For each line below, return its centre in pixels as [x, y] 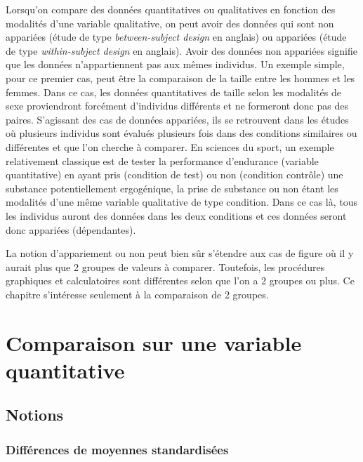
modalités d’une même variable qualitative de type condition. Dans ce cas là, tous [182, 202]
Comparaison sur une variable [154, 342]
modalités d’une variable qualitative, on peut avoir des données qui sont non [170, 23]
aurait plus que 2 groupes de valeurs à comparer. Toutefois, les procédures [165, 266]
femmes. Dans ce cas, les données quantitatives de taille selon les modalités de [173, 92]
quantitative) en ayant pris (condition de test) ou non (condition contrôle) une [174, 174]
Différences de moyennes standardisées [117, 449]
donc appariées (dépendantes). [71, 229]
